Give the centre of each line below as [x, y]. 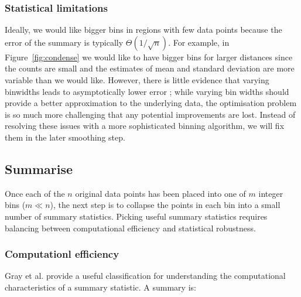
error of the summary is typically [64, 42]
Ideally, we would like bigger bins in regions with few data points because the [143, 30]
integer [271, 193]
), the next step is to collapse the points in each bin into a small [165, 205]
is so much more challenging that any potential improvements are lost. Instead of [150, 114]
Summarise [39, 168]
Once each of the [35, 193]
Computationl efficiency [62, 254]
